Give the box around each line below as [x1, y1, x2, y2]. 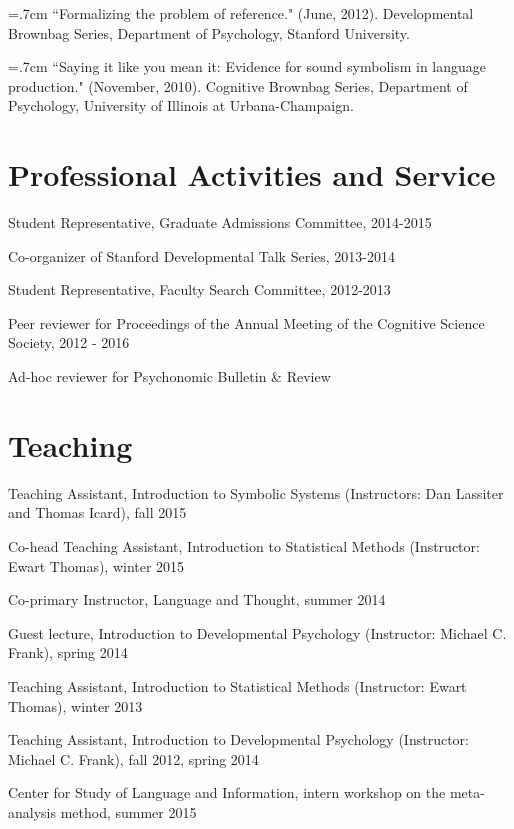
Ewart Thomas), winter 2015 [8, 555, 185, 576]
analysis [8, 801, 56, 822]
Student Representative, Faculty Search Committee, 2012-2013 [8, 279, 391, 300]
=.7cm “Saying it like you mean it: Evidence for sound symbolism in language [8, 56, 487, 77]
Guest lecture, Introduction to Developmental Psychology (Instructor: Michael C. [8, 622, 507, 643]
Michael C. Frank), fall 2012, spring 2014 [8, 748, 259, 769]
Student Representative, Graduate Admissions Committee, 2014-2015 [8, 212, 432, 233]
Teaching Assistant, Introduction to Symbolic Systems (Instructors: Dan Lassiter [8, 482, 504, 503]
